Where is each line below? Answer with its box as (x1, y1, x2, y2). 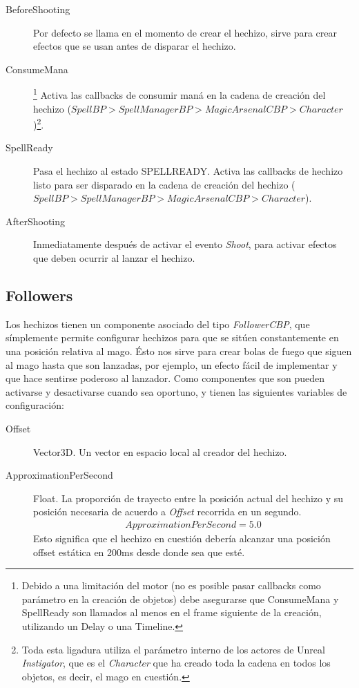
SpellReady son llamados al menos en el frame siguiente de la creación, (21, 605, 322, 620)
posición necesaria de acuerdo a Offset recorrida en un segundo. (33, 504, 302, 519)
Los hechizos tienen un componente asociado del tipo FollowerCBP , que (6, 316, 310, 331)
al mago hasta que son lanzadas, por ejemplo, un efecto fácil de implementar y (6, 357, 338, 372)
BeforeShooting (6, 2, 70, 16)
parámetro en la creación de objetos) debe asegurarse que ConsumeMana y (21, 591, 339, 606)
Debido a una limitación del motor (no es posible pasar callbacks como (21, 578, 321, 593)
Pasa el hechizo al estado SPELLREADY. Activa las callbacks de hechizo (33, 164, 343, 178)
